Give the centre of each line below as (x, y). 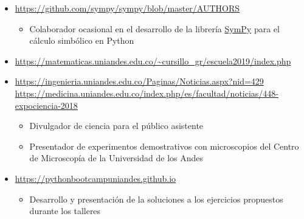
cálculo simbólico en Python (82, 40)
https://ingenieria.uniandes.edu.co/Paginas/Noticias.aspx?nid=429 (139, 81)
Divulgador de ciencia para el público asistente (116, 126)
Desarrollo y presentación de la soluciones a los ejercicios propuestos (156, 199)
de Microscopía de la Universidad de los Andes (116, 158)
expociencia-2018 (46, 105)
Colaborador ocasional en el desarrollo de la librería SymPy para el (154, 28)
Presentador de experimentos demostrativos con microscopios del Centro (164, 146)
